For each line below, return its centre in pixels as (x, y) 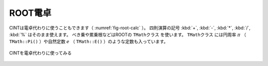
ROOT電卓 (30, 13)
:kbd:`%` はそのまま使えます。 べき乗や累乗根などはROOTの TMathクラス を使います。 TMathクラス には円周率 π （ (128, 34)
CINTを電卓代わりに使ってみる (40, 53)
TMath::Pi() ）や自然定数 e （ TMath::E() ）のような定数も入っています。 (89, 42)
